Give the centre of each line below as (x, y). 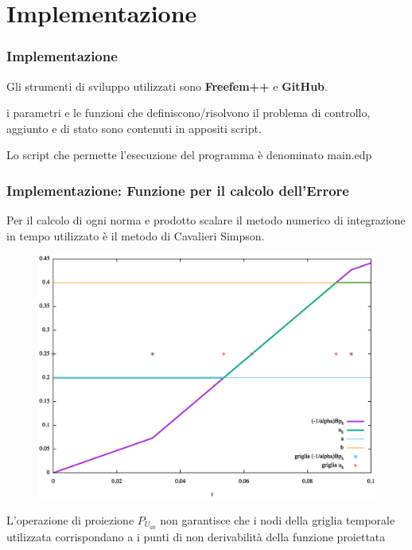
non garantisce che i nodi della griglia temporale (278, 519)
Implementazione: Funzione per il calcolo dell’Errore (178, 190)
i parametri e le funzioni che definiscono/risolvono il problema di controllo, (189, 113)
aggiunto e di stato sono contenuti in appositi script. (134, 128)
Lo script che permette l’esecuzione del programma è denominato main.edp (189, 155)
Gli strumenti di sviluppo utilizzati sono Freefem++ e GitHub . (167, 86)
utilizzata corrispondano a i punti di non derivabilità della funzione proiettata (196, 536)
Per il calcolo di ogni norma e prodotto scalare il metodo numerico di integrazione (206, 220)
